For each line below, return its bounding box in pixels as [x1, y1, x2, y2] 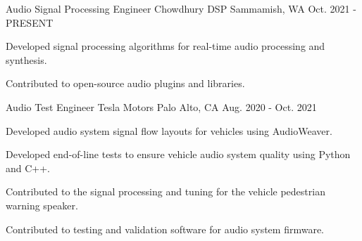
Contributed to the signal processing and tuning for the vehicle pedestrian [6, 184, 325, 199]
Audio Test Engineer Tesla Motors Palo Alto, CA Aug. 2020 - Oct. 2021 [6, 99, 317, 114]
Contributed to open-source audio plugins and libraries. [6, 76, 245, 91]
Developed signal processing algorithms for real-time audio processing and [6, 39, 325, 53]
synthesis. [6, 52, 47, 67]
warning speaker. [6, 197, 78, 212]
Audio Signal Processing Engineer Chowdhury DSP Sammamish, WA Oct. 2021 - [6, 1, 356, 15]
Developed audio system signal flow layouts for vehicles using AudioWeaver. [6, 123, 332, 138]
